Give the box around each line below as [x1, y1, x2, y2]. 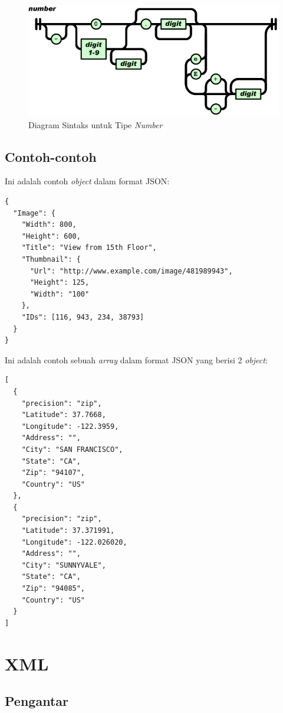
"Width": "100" [29, 289, 90, 298]
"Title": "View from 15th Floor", [21, 243, 157, 252]
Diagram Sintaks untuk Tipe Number [28, 118, 163, 131]
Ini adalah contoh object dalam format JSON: [5, 175, 170, 187]
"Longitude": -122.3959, [21, 422, 119, 431]
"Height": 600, [21, 232, 81, 240]
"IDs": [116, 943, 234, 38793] [21, 312, 144, 321]
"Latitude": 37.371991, [21, 526, 115, 535]
